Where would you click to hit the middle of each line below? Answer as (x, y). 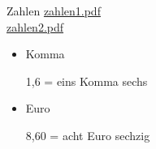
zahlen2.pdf (35, 26)
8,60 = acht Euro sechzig (88, 135)
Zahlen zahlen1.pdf (54, 11)
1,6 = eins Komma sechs (87, 81)
